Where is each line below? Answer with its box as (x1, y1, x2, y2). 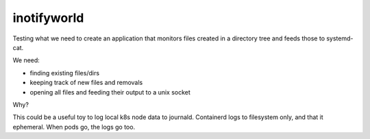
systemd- (326, 34, 354, 42)
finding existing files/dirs (29, 68, 99, 77)
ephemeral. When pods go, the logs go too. (12, 123, 136, 131)
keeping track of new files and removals (29, 79, 143, 87)
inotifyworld (12, 10, 84, 25)
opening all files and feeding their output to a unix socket (29, 88, 191, 96)
